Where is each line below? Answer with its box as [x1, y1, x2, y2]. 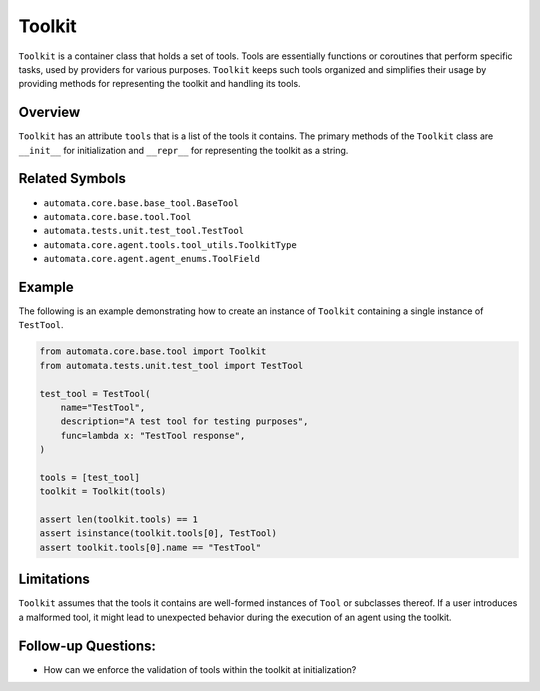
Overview [18, 104, 81, 121]
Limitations [18, 571, 90, 588]
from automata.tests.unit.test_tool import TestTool [39, 360, 304, 371]
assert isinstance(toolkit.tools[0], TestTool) [39, 528, 277, 539]
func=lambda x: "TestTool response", [60, 430, 246, 441]
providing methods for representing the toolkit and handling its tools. [18, 78, 301, 90]
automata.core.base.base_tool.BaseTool [43, 197, 239, 209]
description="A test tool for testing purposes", [60, 416, 309, 427]
